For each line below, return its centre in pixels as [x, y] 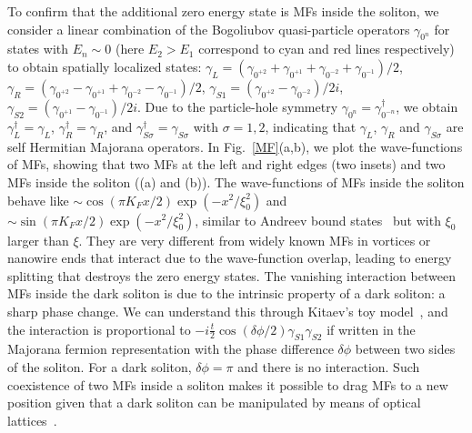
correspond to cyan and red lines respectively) [326, 49]
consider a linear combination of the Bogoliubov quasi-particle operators [209, 29]
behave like [38, 200]
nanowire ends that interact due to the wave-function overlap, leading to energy [230, 258]
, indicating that [311, 126]
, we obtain [427, 106]
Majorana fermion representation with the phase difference [171, 349]
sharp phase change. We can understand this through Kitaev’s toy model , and [228, 311]
